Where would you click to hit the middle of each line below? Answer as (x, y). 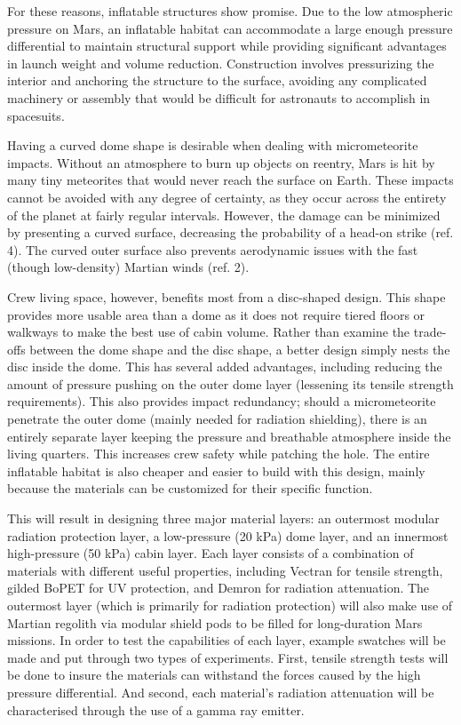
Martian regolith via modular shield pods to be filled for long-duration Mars (215, 622)
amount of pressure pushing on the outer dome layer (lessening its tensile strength (230, 383)
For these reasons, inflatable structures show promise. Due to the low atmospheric (230, 11)
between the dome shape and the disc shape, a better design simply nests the (240, 349)
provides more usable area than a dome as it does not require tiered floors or (216, 314)
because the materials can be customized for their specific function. (190, 488)
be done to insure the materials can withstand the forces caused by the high (214, 675)
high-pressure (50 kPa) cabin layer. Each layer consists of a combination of (211, 553)
